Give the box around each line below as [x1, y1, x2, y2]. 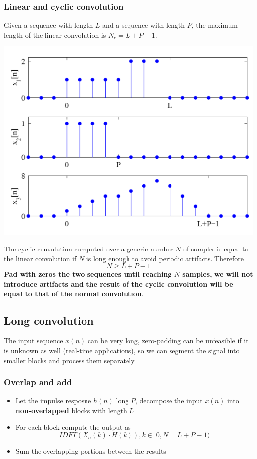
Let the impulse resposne [15, 395, 91, 406]
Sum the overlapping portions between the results [15, 446, 166, 456]
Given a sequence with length [4, 20, 93, 30]
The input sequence [4, 335, 63, 346]
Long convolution [4, 312, 94, 328]
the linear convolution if [4, 253, 77, 263]
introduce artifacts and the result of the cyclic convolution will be [4, 278, 233, 289]
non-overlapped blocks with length [15, 405, 127, 415]
